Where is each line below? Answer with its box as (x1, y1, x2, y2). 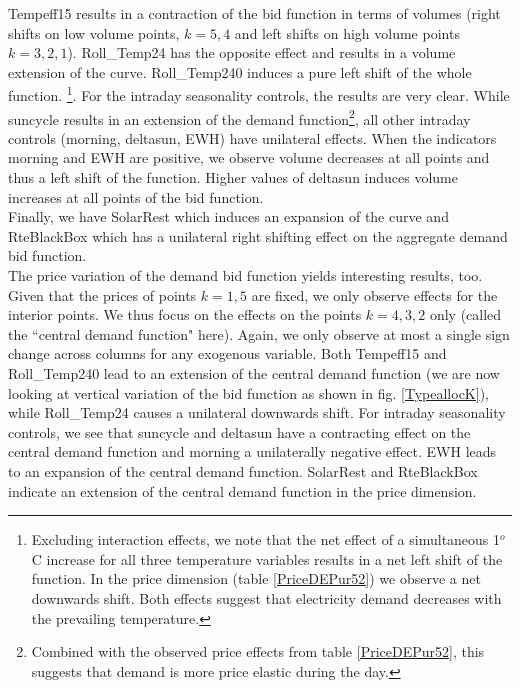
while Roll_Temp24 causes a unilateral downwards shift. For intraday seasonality (8, 402, 506, 423)
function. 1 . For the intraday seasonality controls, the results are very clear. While (8, 82, 510, 106)
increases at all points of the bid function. (8, 186, 264, 207)
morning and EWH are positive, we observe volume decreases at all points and (8, 147, 490, 168)
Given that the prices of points (8, 284, 197, 305)
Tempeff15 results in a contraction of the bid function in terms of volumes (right (8, 3, 501, 23)
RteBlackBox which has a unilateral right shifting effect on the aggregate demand (8, 225, 508, 246)
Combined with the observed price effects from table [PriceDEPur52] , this (31, 641, 485, 662)
